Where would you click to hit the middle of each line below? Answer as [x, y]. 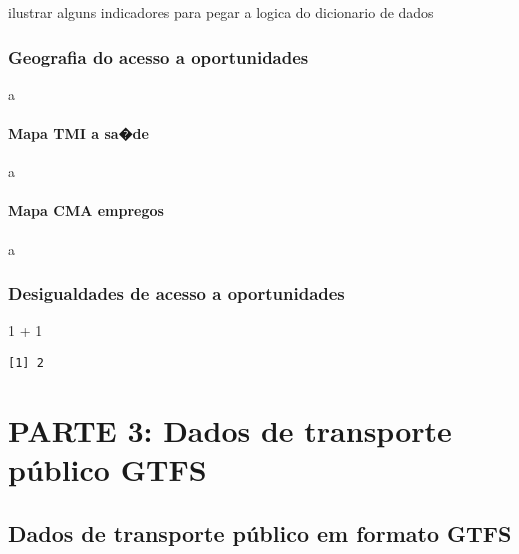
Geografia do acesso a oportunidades [158, 56]
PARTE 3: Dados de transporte [230, 429]
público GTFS [107, 469]
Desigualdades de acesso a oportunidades [176, 293]
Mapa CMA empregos [86, 210]
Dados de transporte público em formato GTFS [260, 532]
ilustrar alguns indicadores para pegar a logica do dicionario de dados [221, 12]
